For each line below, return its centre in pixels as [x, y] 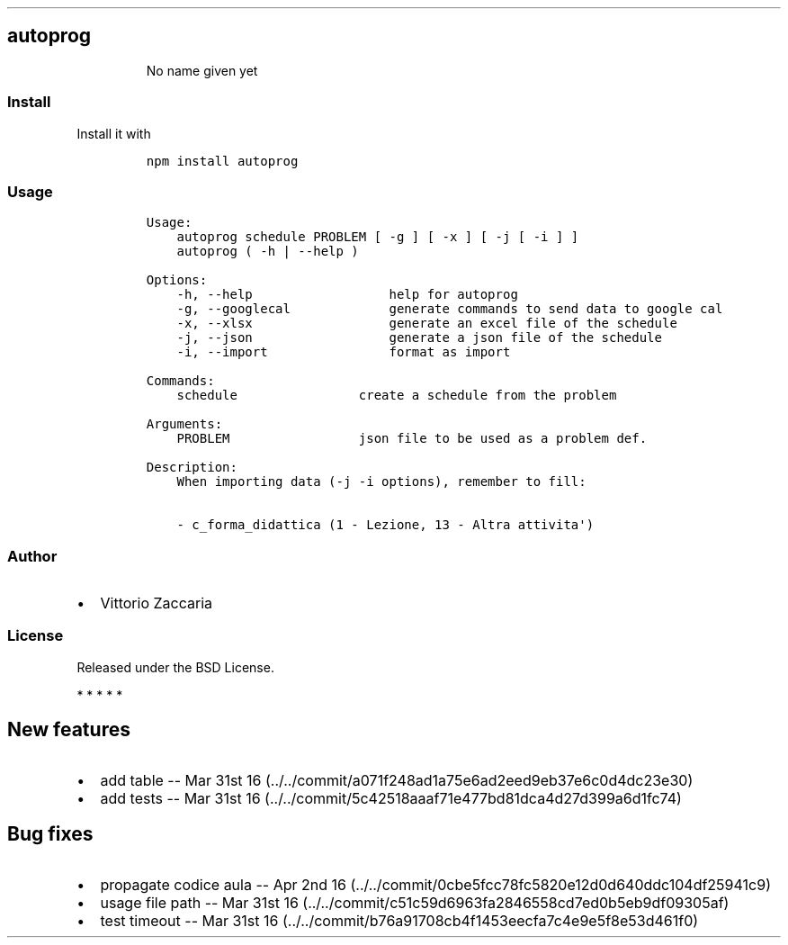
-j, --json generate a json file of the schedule [419, 338]
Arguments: [184, 424]
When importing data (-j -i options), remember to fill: [381, 482]
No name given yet [202, 70]
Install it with [114, 133]
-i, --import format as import [344, 352]
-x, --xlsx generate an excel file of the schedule [427, 324]
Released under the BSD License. [175, 667]
